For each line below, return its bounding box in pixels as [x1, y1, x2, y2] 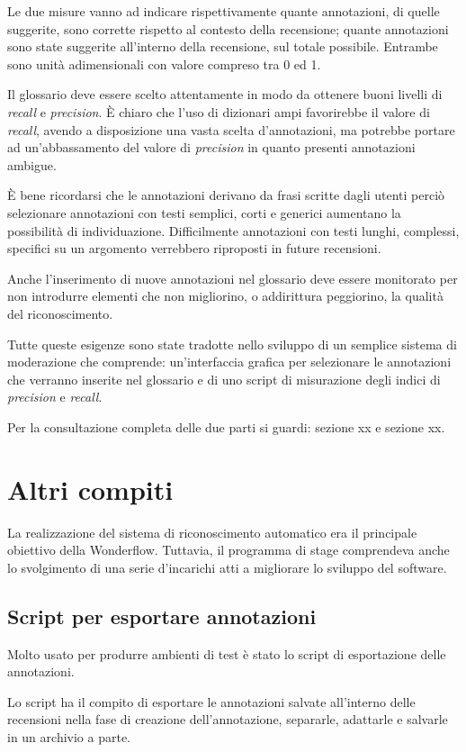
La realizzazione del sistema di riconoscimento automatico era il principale [7, 522, 417, 541]
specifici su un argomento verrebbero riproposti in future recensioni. [7, 239, 381, 258]
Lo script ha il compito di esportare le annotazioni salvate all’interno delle [7, 692, 416, 711]
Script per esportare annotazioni [7, 602, 317, 630]
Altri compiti [7, 470, 174, 507]
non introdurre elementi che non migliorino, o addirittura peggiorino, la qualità [7, 286, 444, 305]
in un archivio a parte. [7, 727, 130, 746]
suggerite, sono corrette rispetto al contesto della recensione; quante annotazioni [7, 19, 449, 38]
